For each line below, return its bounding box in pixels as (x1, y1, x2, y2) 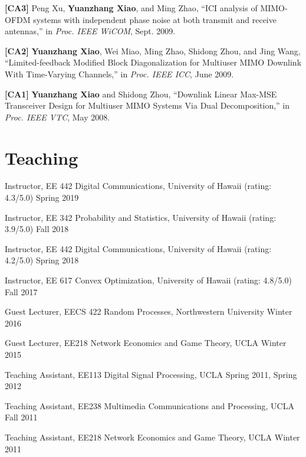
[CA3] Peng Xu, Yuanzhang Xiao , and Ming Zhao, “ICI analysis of (5, 2, 258, 14)
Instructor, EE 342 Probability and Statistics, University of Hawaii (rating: (5, 211, 277, 223)
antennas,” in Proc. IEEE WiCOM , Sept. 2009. (5, 25, 176, 37)
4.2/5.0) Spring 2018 (5, 254, 79, 266)
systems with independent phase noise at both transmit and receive (33, 13, 277, 25)
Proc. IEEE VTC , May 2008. (5, 110, 110, 123)
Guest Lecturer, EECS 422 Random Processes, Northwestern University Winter (5, 305, 292, 318)
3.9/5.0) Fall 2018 (5, 223, 69, 235)
